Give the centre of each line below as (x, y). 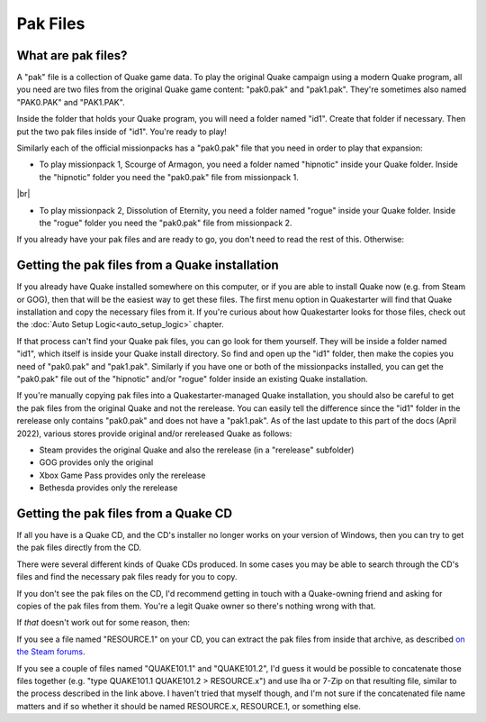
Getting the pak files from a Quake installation (148, 265)
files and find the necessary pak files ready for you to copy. (127, 577)
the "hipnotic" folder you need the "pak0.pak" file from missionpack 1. (169, 177)
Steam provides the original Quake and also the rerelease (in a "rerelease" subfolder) (197, 450)
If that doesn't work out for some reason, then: (103, 623)
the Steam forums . (51, 652)
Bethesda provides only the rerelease (108, 488)
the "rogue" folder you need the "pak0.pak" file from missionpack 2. (166, 223)
